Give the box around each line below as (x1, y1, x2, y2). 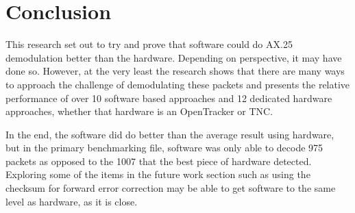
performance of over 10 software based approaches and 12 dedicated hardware (5, 90, 332, 105)
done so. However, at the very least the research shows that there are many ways (5, 64, 345, 78)
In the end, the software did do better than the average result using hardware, (5, 127, 334, 141)
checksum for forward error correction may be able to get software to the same (5, 181, 336, 195)
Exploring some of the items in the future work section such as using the (5, 167, 310, 181)
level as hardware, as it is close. (5, 194, 138, 208)
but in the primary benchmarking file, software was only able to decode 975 (5, 140, 323, 155)
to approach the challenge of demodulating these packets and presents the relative (5, 77, 350, 91)
